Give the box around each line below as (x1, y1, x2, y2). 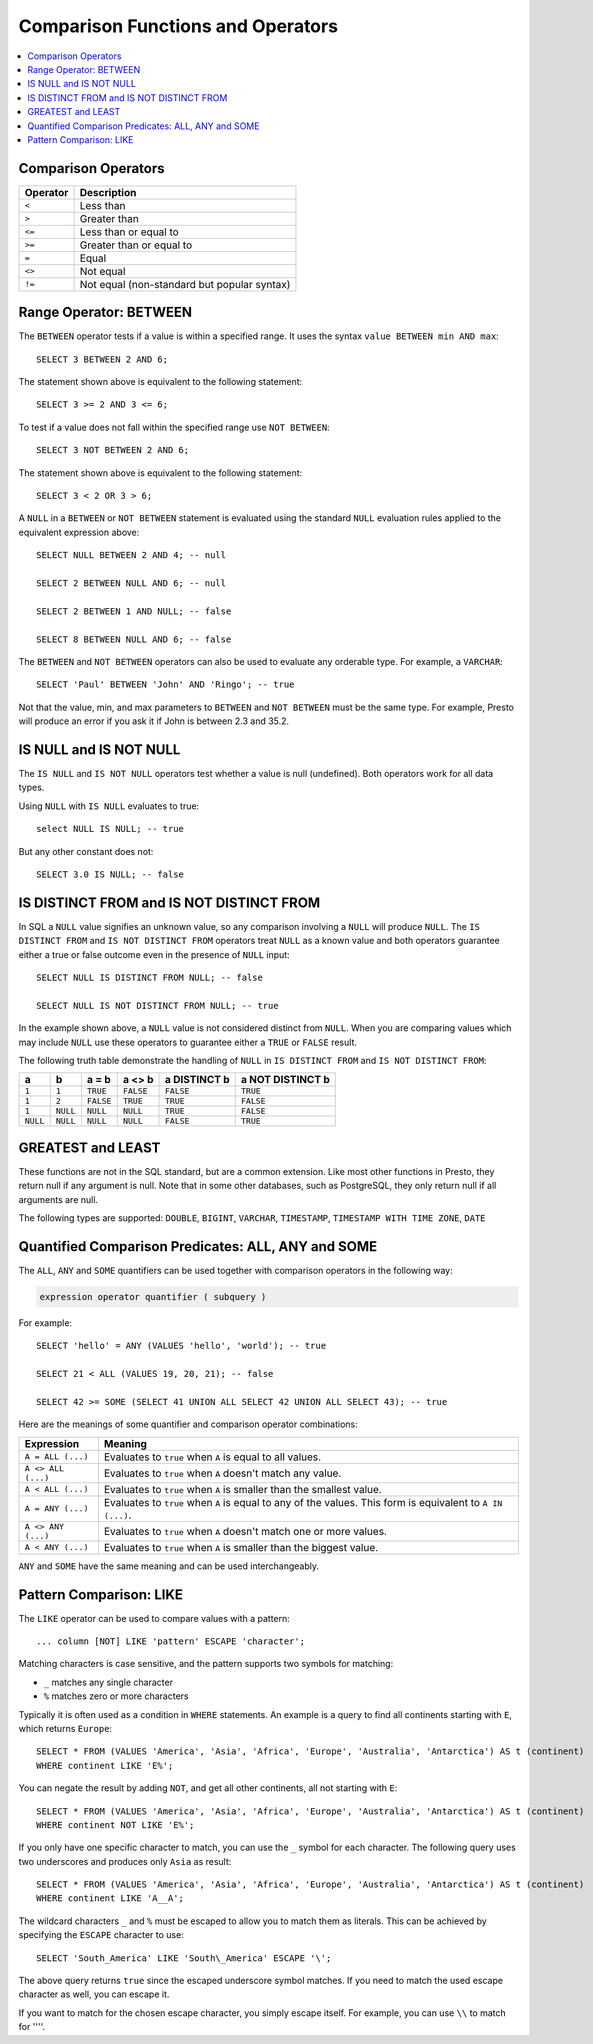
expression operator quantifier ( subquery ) (39, 1291, 267, 1302)
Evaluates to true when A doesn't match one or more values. (103, 1524, 387, 1538)
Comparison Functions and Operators (18, 15, 339, 37)
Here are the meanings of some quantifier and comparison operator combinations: (18, 1418, 359, 1430)
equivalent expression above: (18, 526, 140, 538)
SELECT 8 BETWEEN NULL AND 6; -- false (36, 633, 232, 645)
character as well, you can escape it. (18, 1988, 170, 2000)
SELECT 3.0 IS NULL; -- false (36, 868, 185, 880)
